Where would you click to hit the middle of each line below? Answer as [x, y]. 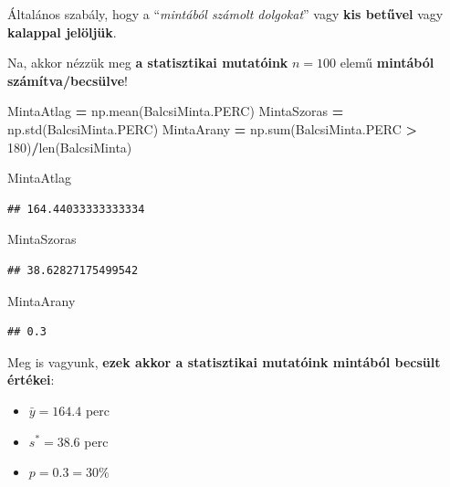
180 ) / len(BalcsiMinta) [70, 147]
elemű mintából [387, 63]
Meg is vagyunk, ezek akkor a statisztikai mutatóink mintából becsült [224, 361]
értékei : [31, 380]
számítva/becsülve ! [68, 80]
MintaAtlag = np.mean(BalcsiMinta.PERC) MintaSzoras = [176, 111]
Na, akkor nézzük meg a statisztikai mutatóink [148, 63]
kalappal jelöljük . [62, 32]
